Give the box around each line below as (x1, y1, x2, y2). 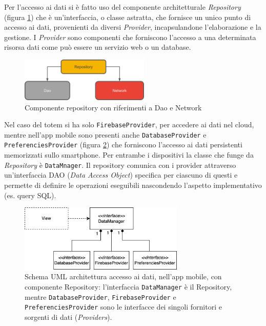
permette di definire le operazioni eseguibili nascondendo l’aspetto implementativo (4, 179, 262, 190)
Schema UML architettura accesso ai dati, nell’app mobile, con (25, 271, 222, 282)
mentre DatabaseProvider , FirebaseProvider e (25, 291, 176, 302)
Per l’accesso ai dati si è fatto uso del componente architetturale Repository (4, 2, 241, 12)
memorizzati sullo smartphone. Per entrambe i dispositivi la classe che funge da (4, 149, 254, 160)
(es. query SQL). (4, 189, 56, 200)
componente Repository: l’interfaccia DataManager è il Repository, (25, 281, 232, 292)
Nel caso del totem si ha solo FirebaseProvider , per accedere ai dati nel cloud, (4, 119, 254, 130)
